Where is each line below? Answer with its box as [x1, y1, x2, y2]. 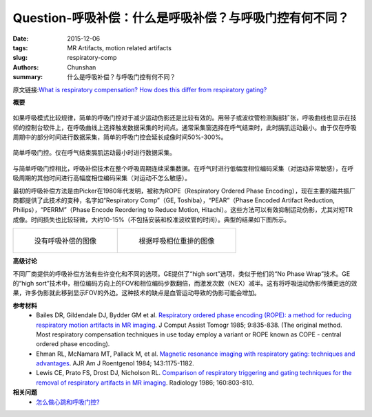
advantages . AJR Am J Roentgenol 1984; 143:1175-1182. [36, 359, 194, 367]
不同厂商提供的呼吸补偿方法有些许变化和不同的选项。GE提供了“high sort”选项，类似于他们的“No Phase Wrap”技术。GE [12, 269, 351, 278]
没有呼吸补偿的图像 [34, 236, 96, 246]
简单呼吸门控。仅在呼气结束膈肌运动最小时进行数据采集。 [12, 149, 176, 157]
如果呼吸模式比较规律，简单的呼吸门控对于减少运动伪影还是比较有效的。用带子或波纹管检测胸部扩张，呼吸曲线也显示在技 [12, 114, 357, 122]
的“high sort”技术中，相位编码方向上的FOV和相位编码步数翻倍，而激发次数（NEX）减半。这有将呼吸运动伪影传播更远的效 [12, 279, 358, 287]
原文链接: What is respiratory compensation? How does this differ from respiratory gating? [12, 85, 267, 94]
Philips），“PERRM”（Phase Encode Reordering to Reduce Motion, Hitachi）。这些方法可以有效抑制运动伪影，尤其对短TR [12, 206, 353, 214]
